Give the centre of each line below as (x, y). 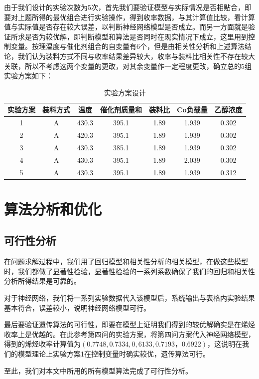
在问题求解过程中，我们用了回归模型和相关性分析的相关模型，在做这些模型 (126, 261)
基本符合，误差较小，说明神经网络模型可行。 (77, 307)
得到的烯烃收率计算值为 (42, 344)
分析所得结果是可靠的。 (42, 281)
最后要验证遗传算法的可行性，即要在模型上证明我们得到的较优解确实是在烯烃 (129, 324)
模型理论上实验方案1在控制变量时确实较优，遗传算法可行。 (114, 353)
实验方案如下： (28, 76)
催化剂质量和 (121, 110)
